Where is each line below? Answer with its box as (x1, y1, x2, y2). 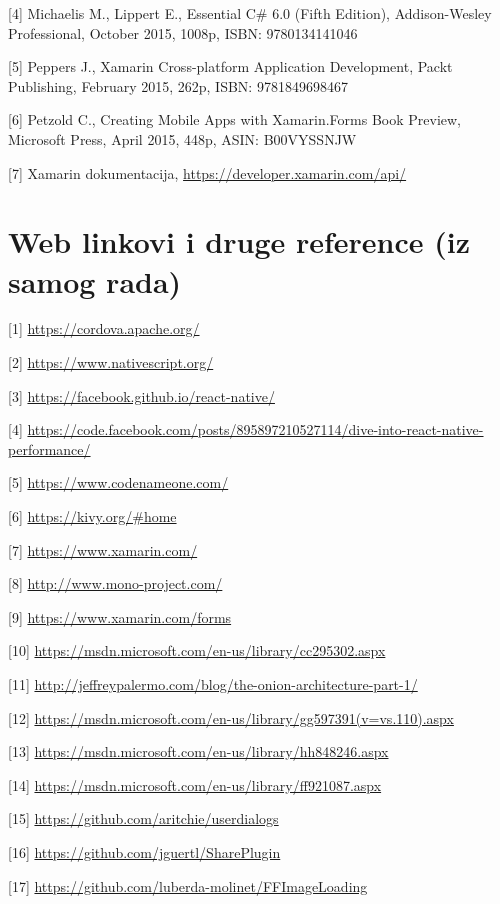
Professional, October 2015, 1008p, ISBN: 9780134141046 (8, 22, 358, 43)
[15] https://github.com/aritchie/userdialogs (8, 808, 279, 829)
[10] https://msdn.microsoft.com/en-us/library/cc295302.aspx (8, 640, 386, 661)
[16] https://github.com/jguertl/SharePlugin (8, 841, 281, 862)
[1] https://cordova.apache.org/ (8, 318, 200, 339)
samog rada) (8, 260, 182, 301)
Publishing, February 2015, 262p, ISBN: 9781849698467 (8, 75, 348, 96)
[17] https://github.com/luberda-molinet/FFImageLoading (8, 875, 368, 896)
